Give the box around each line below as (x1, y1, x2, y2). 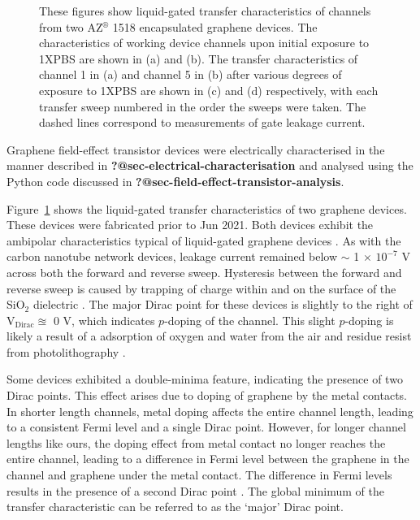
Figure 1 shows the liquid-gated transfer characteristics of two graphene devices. (6, 200, 407, 217)
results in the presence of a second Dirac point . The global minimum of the (6, 482, 384, 499)
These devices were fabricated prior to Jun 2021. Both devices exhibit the (6, 216, 374, 233)
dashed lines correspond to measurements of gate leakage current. (39, 114, 366, 131)
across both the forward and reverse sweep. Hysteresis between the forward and (6, 263, 402, 280)
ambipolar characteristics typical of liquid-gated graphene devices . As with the (6, 232, 401, 249)
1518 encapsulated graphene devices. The (112, 18, 318, 35)
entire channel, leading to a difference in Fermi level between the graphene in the (6, 450, 409, 467)
